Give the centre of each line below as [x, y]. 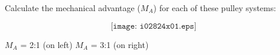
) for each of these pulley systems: [215, 8]
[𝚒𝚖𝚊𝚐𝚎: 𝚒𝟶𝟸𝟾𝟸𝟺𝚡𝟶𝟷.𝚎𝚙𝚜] [154, 26]
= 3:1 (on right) [120, 44]
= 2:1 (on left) [46, 44]
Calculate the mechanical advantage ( [73, 8]
